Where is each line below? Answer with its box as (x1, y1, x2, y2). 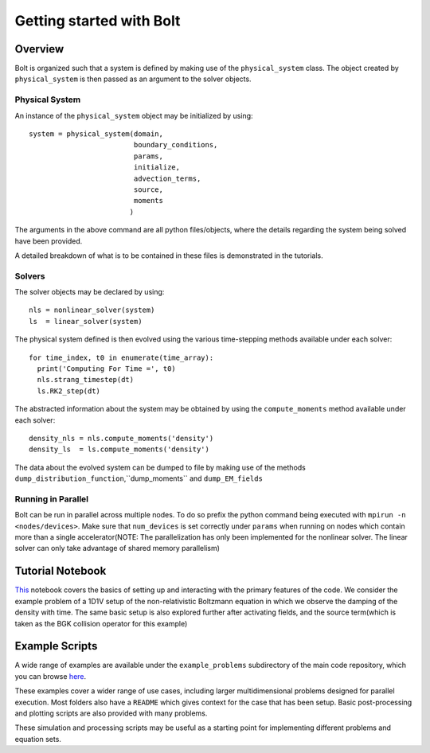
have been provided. (14, 236, 83, 246)
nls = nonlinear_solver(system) (29, 306, 155, 314)
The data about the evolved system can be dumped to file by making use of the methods (14, 462, 306, 472)
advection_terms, (133, 174, 201, 183)
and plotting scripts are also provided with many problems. (14, 708, 208, 718)
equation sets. (14, 734, 61, 743)
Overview (14, 42, 64, 56)
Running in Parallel (14, 494, 89, 505)
